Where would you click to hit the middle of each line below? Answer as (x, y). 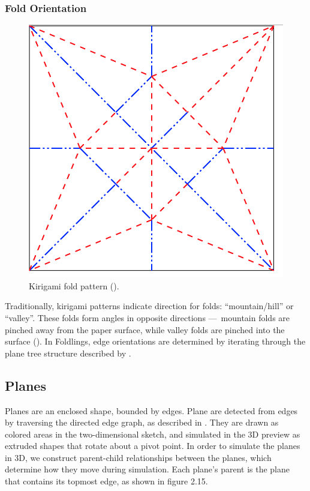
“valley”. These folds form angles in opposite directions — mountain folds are (148, 317)
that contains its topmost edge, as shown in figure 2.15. (106, 481)
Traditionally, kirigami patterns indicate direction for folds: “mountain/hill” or (149, 306)
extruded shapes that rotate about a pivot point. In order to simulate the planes (153, 446)
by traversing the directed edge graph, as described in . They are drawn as (142, 422)
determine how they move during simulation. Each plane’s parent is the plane (147, 469)
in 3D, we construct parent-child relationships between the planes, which (138, 457)
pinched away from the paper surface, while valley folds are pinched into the (145, 329)
